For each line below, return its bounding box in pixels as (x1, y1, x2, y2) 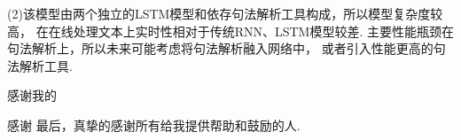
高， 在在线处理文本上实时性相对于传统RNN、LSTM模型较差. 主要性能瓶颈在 (7, 21, 454, 40)
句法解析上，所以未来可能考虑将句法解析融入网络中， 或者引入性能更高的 (7, 39, 434, 58)
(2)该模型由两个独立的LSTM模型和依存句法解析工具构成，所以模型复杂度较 (7, 4, 443, 22)
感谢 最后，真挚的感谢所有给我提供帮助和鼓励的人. (7, 115, 301, 134)
